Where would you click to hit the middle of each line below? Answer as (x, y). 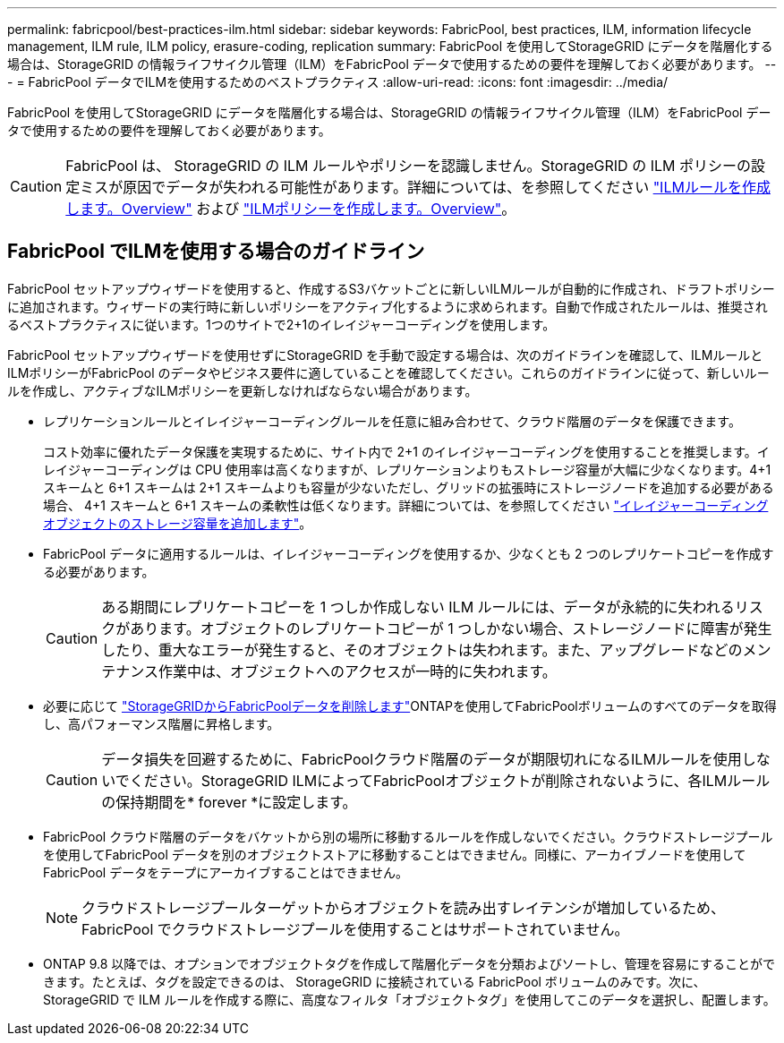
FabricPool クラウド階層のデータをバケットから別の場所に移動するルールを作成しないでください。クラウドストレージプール (408, 836)
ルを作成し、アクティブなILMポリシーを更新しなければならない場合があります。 (243, 390)
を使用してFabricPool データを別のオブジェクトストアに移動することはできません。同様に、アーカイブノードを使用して (395, 854)
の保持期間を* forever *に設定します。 (229, 802)
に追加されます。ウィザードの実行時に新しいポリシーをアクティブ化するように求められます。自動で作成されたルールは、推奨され (388, 306)
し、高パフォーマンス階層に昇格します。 (162, 723)
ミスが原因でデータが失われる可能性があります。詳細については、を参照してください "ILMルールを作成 (425, 187)
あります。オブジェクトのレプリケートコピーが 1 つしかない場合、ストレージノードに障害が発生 (451, 628)
